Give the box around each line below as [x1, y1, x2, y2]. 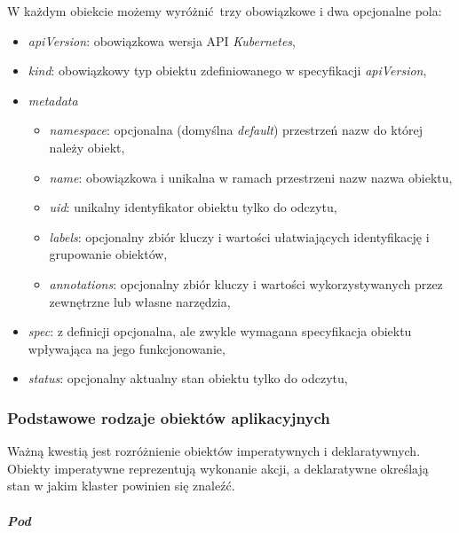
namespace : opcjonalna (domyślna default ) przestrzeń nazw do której [49, 121, 423, 139]
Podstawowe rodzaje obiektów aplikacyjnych [7, 406, 330, 428]
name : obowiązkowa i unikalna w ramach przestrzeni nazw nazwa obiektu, [49, 168, 453, 186]
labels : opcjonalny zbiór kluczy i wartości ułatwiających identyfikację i [49, 227, 430, 246]
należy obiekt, [49, 137, 125, 156]
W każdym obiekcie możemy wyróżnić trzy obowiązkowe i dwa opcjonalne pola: [7, 2, 442, 20]
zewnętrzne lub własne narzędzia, [49, 292, 231, 310]
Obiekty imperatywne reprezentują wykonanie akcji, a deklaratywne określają [7, 459, 429, 477]
